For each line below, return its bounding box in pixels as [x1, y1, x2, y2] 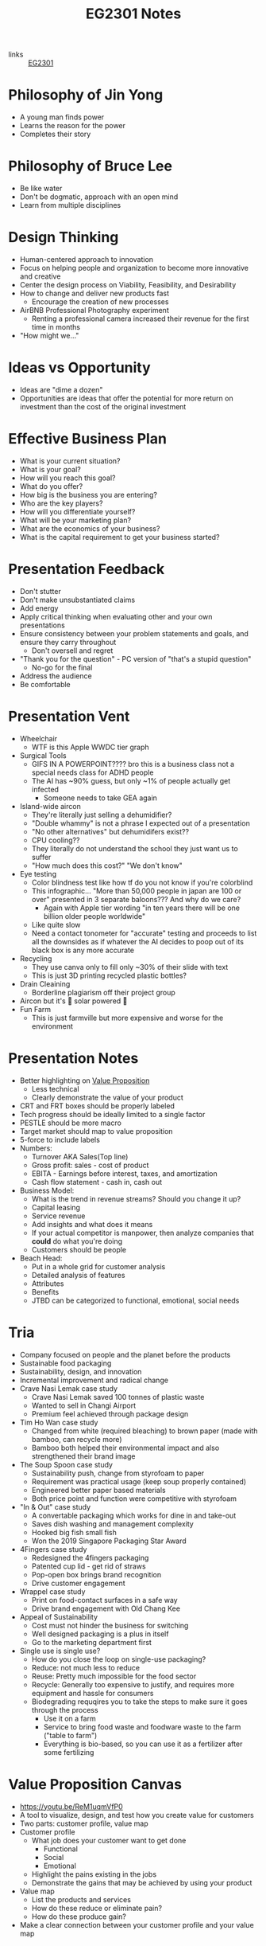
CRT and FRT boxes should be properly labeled [19, 1100, 175, 1111]
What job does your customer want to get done [31, 1835, 187, 1845]
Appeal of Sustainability [19, 1612, 98, 1621]
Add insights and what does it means [31, 1219, 153, 1229]
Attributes [31, 1279, 64, 1288]
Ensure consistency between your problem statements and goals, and [19, 628, 249, 638]
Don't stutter [19, 586, 61, 596]
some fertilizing [43, 1747, 94, 1756]
